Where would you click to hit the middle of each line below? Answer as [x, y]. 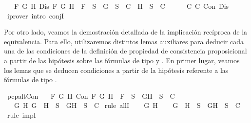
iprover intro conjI [36, 15]
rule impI [21, 114]
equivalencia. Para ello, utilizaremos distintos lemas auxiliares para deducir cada [124, 41]
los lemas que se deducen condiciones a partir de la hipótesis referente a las [116, 70]
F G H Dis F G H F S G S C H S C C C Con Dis [121, 6]
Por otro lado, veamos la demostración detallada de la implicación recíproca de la [126, 32]
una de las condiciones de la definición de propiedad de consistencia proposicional [125, 51]
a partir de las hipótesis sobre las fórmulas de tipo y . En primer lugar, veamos [122, 60]
